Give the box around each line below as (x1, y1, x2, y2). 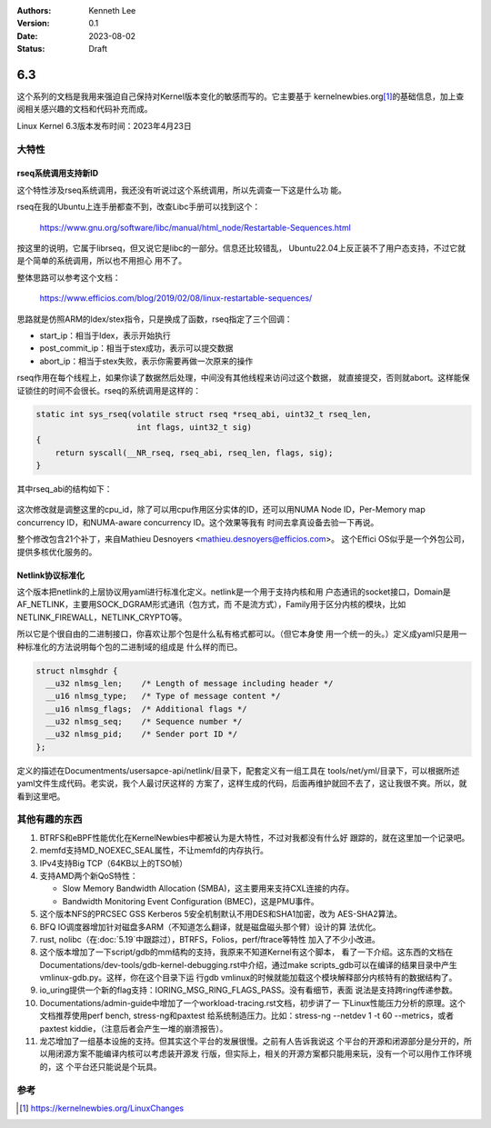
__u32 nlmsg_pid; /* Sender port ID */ (45, 729, 238, 740)
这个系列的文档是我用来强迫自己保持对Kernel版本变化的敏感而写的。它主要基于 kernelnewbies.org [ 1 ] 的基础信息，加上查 (16, 91, 465, 102)
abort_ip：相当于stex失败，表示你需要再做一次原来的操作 (39, 355, 254, 366)
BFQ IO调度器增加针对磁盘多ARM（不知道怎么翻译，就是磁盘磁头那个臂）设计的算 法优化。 (39, 921, 381, 932)
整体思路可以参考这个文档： (16, 272, 121, 283)
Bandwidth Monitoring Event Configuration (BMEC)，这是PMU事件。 (62, 895, 320, 906)
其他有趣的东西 (16, 814, 83, 826)
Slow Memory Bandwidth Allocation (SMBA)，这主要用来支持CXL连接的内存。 (62, 883, 355, 894)
